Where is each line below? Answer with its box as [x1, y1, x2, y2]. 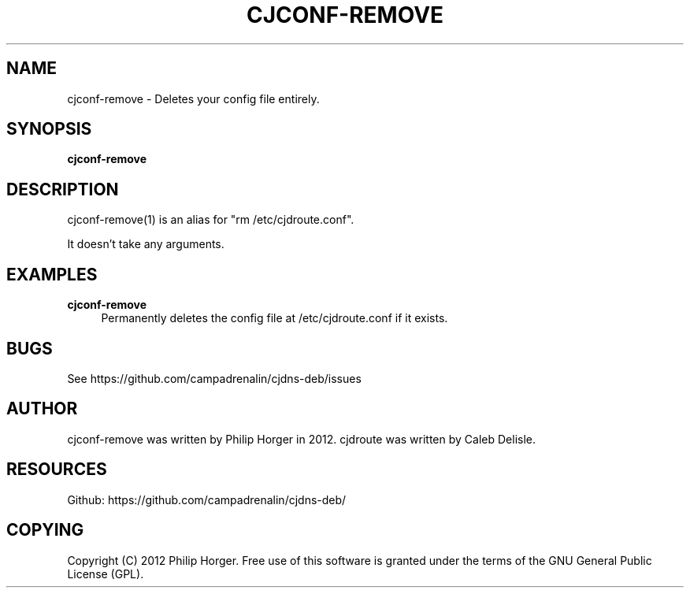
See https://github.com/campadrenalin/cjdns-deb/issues [67, 371, 362, 385]
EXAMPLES [6, 264, 98, 284]
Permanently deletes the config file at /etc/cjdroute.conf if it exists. [101, 311, 448, 325]
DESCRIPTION [6, 179, 119, 199]
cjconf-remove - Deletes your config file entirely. [67, 91, 320, 106]
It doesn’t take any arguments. [67, 237, 224, 251]
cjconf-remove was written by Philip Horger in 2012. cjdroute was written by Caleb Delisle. [67, 432, 536, 446]
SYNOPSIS [6, 119, 92, 139]
